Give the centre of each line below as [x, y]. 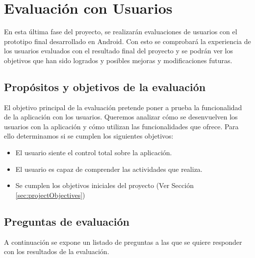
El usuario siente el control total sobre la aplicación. [94, 152]
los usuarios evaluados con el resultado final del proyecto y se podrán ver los [118, 51]
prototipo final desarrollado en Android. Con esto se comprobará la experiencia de [127, 41]
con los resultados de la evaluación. [57, 251]
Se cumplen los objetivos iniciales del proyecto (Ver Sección [104, 185]
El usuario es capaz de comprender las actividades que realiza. [109, 169]
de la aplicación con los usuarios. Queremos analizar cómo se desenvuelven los [121, 117]
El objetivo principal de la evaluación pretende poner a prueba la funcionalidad [123, 107]
